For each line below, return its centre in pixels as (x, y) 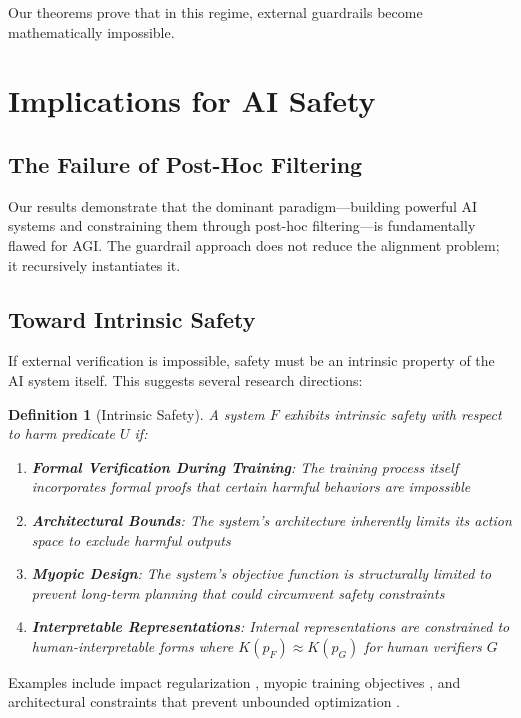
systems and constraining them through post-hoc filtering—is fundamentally (242, 225)
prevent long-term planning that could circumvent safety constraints (238, 592)
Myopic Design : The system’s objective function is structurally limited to (261, 573)
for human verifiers (423, 645)
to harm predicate (61, 433)
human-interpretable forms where (132, 645)
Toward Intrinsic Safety (132, 318)
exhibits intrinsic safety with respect (392, 413)
